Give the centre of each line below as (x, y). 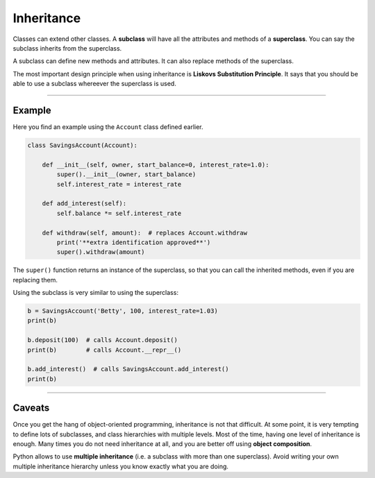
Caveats (31, 408)
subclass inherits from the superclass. (67, 48)
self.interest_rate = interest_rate (119, 184)
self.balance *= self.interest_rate (119, 213)
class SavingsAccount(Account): (83, 145)
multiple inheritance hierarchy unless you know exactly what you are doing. (121, 466)
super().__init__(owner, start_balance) (126, 174)
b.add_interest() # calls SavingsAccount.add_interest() (128, 369)
